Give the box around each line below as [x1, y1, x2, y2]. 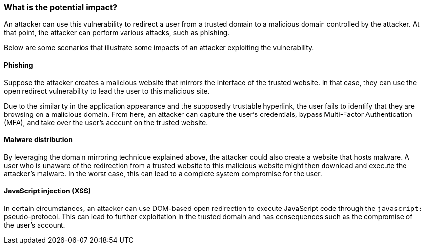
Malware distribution [4, 135, 73, 144]
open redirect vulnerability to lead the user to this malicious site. [4, 86, 210, 95]
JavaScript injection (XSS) [4, 187, 91, 195]
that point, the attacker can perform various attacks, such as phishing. [4, 28, 230, 37]
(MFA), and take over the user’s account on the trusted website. [4, 118, 208, 127]
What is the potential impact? [4, 2, 118, 12]
